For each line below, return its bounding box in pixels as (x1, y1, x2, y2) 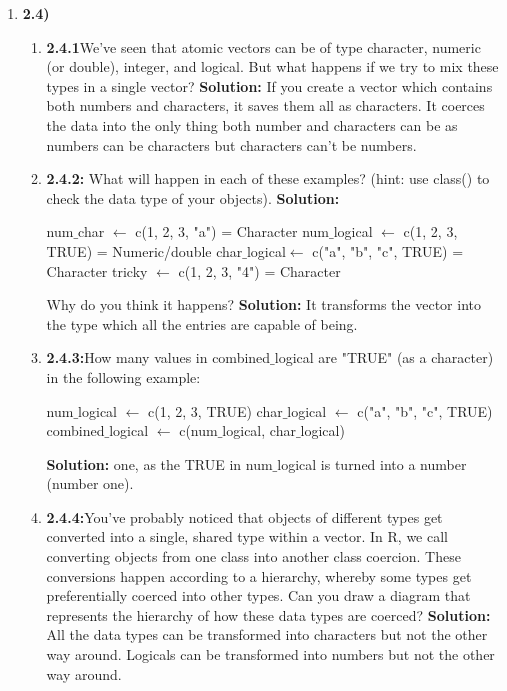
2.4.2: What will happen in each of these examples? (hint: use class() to (46, 168, 490, 189)
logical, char (222, 420, 296, 441)
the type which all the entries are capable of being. (46, 313, 358, 334)
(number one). (46, 473, 134, 494)
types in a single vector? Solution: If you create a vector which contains (46, 75, 493, 96)
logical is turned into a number (277, 453, 467, 474)
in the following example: (46, 366, 201, 387)
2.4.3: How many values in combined (46, 347, 271, 368)
